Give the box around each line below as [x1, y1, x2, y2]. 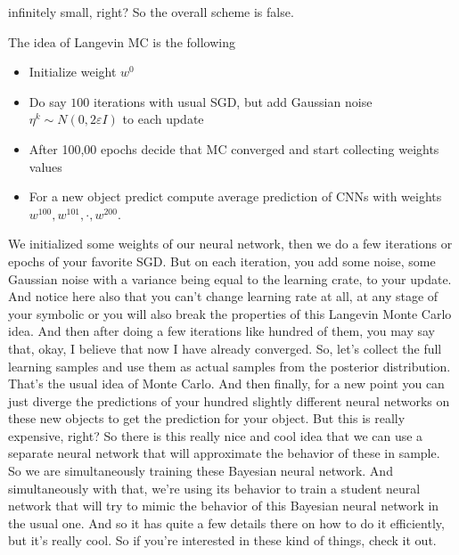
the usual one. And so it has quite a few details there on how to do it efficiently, [8, 513, 445, 532]
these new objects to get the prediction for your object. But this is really [8, 409, 406, 428]
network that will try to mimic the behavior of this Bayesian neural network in [8, 496, 439, 515]
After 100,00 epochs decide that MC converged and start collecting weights [29, 139, 439, 158]
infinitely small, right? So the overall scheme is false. [8, 3, 294, 20]
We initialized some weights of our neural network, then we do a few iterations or [8, 234, 453, 253]
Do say [29, 92, 67, 110]
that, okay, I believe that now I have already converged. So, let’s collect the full [8, 339, 442, 357]
